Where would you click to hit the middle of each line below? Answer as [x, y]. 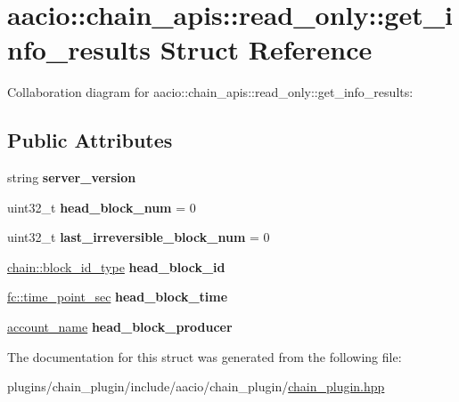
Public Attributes [90, 140]
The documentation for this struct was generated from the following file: [205, 356]
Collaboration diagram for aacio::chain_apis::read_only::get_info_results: [210, 92]
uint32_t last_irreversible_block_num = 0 [139, 237]
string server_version [72, 177]
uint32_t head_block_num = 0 [102, 207]
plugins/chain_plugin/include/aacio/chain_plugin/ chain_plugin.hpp [196, 386]
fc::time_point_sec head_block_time [118, 297]
